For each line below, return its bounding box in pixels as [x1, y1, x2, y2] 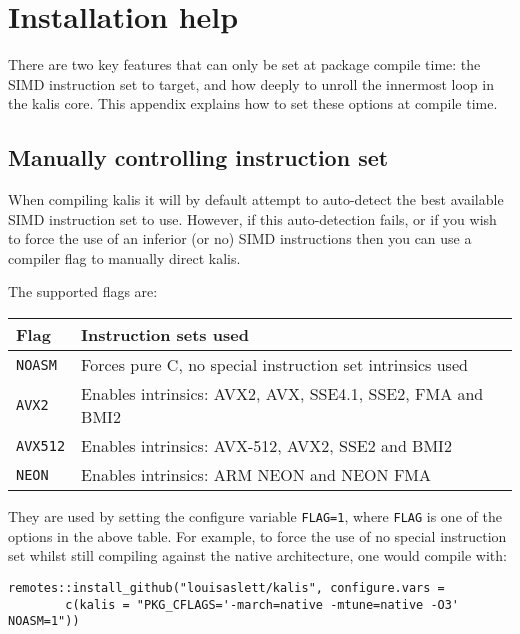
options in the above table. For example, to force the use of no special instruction [8, 525, 507, 546]
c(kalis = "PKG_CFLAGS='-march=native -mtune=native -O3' [65, 597, 460, 612]
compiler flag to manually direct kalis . [8, 247, 241, 268]
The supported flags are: [8, 281, 158, 302]
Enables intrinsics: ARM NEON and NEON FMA [81, 463, 432, 487]
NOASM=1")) [8, 614, 80, 629]
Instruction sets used [81, 323, 249, 347]
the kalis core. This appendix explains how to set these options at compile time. [8, 93, 498, 114]
